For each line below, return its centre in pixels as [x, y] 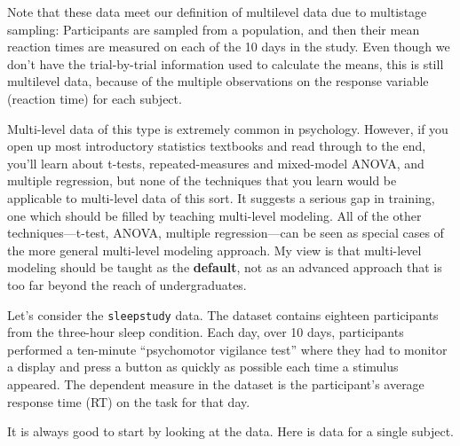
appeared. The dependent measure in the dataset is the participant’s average [216, 383]
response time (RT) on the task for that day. [129, 401]
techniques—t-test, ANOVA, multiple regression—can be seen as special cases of [226, 233]
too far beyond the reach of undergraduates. [127, 284]
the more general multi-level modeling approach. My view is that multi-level [214, 250]
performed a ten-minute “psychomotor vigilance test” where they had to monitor [227, 349]
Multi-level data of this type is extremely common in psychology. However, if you [228, 128]
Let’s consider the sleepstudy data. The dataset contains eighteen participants [223, 314]
